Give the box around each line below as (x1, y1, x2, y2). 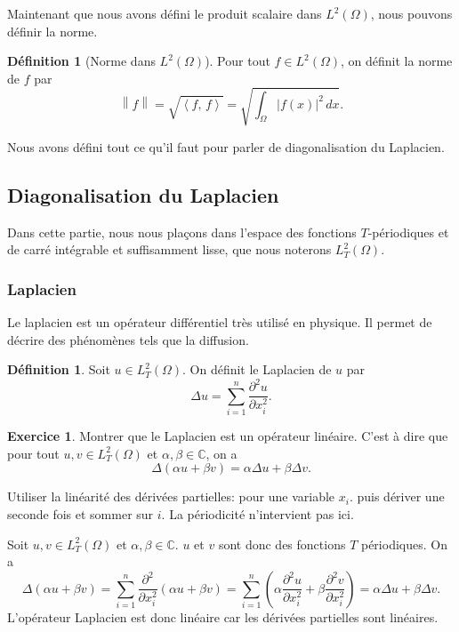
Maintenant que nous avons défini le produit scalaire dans (7, 4, 322, 22)
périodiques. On (360, 534, 447, 553)
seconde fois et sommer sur (7, 504, 154, 523)
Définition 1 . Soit (7, 360, 110, 379)
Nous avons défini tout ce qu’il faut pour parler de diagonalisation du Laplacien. (7, 137, 445, 156)
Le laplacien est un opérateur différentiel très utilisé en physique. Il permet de (7, 313, 432, 332)
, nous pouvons (370, 4, 453, 22)
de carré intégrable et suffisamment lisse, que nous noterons (7, 240, 332, 259)
